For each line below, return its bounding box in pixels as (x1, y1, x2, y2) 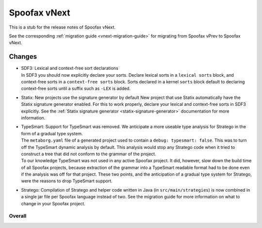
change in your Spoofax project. (21, 200, 86, 206)
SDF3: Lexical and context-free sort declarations (21, 65, 118, 71)
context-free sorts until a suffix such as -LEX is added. (21, 85, 131, 92)
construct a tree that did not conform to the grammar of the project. (21, 151, 156, 157)
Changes (9, 52, 37, 61)
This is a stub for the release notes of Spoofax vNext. (9, 24, 116, 30)
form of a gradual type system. (21, 130, 83, 136)
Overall (9, 212, 27, 219)
